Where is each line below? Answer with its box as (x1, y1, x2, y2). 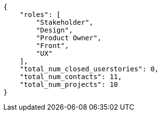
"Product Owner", (36, 34, 102, 42)
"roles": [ (19, 11, 61, 18)
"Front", (36, 42, 69, 49)
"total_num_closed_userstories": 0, (19, 65, 159, 73)
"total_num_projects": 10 (19, 81, 118, 88)
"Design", (36, 26, 73, 34)
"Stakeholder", (36, 18, 94, 26)
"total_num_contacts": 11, (19, 73, 122, 81)
